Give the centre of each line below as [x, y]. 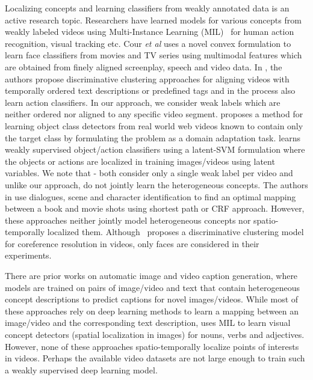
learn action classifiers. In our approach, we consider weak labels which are [143, 102]
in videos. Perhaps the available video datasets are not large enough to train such [155, 358]
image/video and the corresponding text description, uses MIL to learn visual [148, 323]
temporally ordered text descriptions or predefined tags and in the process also [150, 90]
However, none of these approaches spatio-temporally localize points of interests [152, 346]
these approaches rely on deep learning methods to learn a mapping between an [152, 311]
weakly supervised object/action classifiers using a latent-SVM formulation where [155, 149]
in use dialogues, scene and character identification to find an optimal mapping [150, 196]
